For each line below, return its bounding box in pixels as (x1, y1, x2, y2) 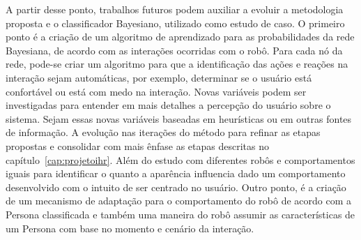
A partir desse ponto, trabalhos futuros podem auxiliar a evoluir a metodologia (6, 2, 344, 16)
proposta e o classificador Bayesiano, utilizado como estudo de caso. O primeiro (6, 15, 345, 30)
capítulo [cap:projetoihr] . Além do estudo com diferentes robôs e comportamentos (6, 152, 355, 167)
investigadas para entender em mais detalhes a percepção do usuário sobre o (6, 98, 331, 112)
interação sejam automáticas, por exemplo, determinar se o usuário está (6, 70, 312, 84)
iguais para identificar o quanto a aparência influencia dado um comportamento (6, 166, 346, 181)
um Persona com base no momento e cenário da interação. (6, 220, 254, 235)
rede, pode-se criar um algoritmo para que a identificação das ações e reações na (6, 57, 348, 71)
